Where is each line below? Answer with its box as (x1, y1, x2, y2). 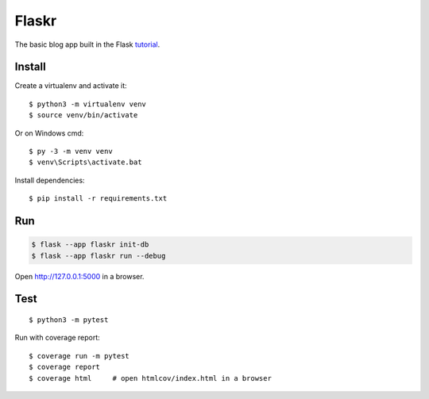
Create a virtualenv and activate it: (14, 81, 127, 90)
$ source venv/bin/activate (29, 111, 138, 120)
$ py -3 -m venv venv (29, 147, 113, 156)
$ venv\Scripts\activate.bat (29, 158, 142, 167)
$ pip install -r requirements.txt (29, 194, 168, 203)
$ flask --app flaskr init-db (31, 240, 149, 249)
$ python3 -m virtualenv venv (29, 99, 147, 109)
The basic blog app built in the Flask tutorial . (14, 40, 160, 49)
